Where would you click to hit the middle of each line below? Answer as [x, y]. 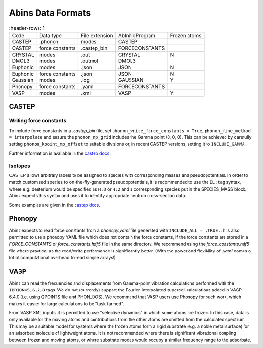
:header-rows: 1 [27, 28]
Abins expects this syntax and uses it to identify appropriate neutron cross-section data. [98, 196]
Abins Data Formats [50, 13]
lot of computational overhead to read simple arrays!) [63, 258]
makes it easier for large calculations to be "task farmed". [66, 304]
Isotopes [19, 166]
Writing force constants [38, 121]
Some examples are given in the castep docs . [55, 205]
